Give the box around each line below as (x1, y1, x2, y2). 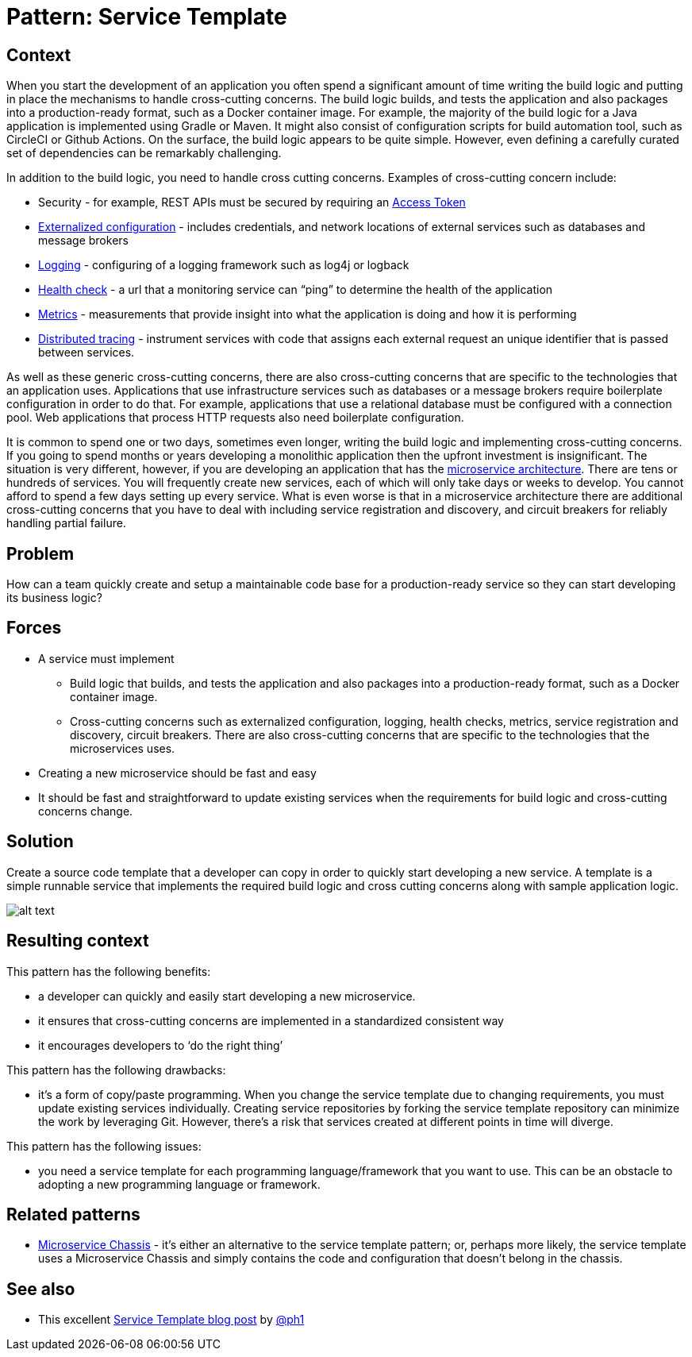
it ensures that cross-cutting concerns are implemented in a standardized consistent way (38, 1013, 504, 1027)
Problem (6, 543, 75, 564)
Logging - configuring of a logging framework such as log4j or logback (38, 258, 409, 272)
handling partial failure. (6, 516, 126, 530)
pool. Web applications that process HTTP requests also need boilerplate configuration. (6, 411, 464, 425)
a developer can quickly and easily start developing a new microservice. (38, 989, 416, 1003)
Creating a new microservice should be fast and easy (38, 765, 317, 780)
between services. (38, 345, 135, 360)
